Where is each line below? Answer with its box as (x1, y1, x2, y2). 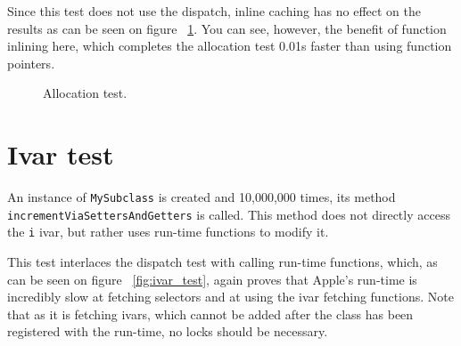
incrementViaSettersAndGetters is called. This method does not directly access (7, 205, 450, 223)
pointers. (7, 53, 55, 72)
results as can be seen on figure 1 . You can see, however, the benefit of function (7, 19, 447, 37)
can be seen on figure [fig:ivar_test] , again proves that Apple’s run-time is (7, 270, 417, 288)
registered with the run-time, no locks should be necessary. (7, 322, 328, 341)
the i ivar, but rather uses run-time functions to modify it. (7, 222, 329, 241)
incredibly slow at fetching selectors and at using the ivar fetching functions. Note (7, 287, 455, 306)
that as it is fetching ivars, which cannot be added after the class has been (7, 304, 414, 323)
